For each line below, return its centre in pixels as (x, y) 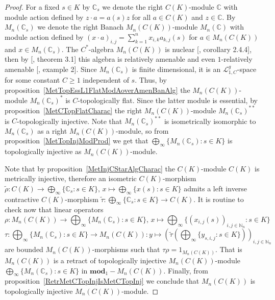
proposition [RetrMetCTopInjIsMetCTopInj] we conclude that (102, 281)
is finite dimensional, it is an (176, 69)
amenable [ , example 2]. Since (51, 69)
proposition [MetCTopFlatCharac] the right (73, 110)
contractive (22, 199)
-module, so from (142, 130)
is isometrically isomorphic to (210, 121)
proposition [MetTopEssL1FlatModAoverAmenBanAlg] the (97, 90)
